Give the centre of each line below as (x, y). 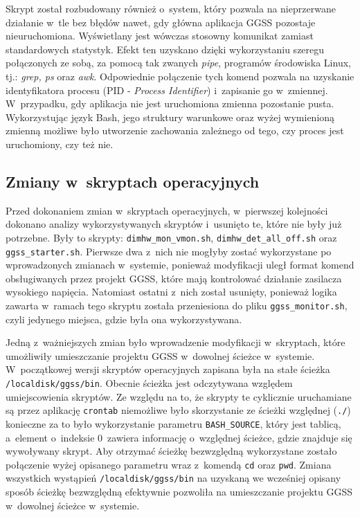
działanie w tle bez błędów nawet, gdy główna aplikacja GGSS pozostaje (161, 22)
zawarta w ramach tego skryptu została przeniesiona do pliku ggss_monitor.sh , (177, 306)
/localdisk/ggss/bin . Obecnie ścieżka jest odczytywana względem (149, 383)
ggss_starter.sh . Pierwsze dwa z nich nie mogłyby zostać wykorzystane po (169, 251)
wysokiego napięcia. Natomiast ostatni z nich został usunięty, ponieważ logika (171, 292)
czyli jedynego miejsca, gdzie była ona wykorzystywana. (124, 319)
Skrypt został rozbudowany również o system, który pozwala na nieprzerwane (171, 8)
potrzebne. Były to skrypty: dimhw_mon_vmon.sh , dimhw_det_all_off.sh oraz (171, 237)
